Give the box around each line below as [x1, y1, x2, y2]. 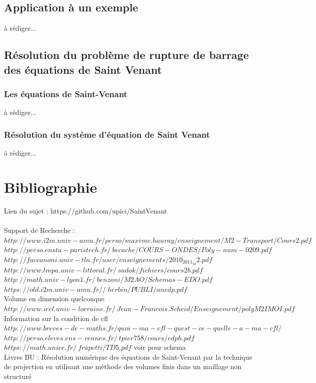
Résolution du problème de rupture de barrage [4, 47, 249, 62]
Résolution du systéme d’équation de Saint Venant [4, 128, 210, 140]
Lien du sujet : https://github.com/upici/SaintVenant [4, 205, 167, 216]
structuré [4, 371, 32, 382]
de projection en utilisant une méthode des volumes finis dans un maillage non [4, 361, 242, 372]
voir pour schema [134, 342, 186, 352]
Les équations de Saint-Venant [4, 87, 128, 100]
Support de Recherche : [4, 224, 75, 235]
